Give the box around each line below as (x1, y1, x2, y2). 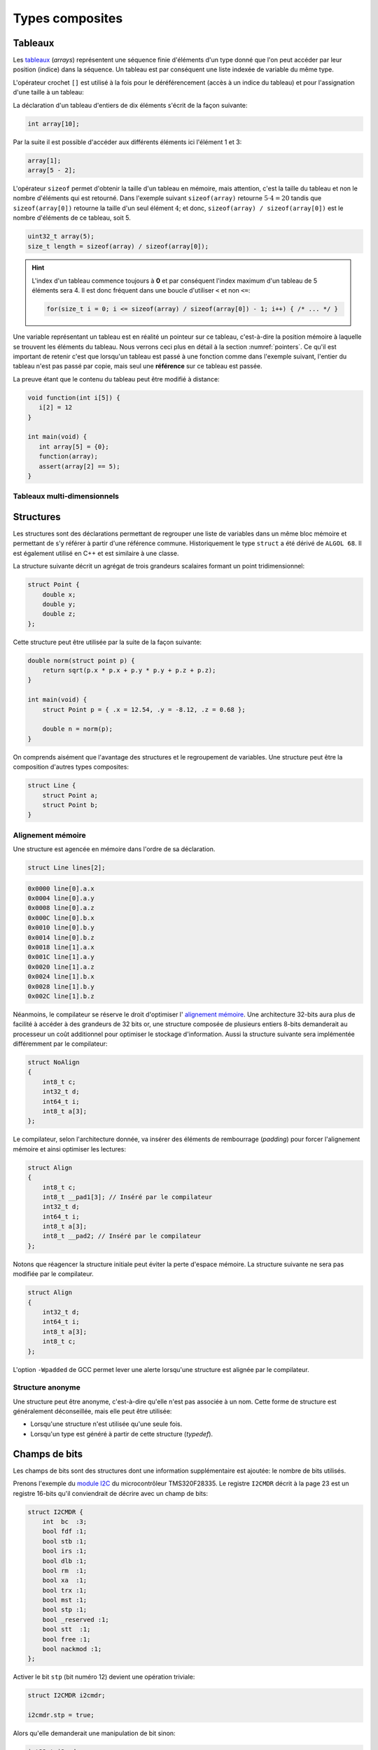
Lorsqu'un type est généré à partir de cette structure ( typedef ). (30, 1429, 213, 1438)
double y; (42, 600, 76, 608)
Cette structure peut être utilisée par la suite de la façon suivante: (13, 638, 202, 646)
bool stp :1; (42, 1606, 87, 1613)
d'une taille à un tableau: (13, 88, 84, 97)
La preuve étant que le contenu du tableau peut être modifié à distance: (13, 374, 220, 383)
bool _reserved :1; (42, 1616, 110, 1623)
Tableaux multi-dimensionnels (13, 491, 119, 501)
